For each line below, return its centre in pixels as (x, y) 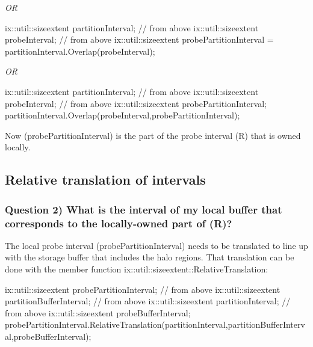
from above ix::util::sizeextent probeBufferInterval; (98, 312)
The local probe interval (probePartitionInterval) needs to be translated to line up (156, 245)
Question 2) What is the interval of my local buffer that (144, 209)
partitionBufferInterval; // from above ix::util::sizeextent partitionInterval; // (148, 301)
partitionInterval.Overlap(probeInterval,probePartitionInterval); (122, 115)
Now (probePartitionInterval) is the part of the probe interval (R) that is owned (153, 135)
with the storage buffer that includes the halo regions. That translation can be (150, 257)
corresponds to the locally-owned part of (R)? (119, 223)
